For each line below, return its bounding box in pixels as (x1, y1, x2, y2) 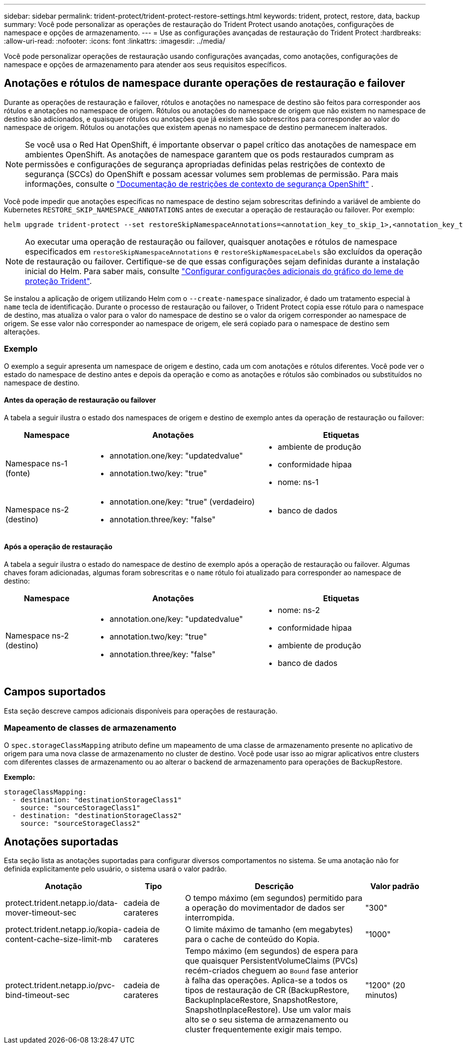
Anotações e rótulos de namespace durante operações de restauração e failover (4, 77, 405, 90)
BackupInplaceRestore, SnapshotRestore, (185, 995, 338, 1005)
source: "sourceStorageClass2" (20, 819, 141, 827)
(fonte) (5, 468, 30, 478)
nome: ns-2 (278, 605, 320, 615)
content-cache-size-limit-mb (5, 934, 112, 945)
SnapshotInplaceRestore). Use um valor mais (185, 1005, 351, 1015)
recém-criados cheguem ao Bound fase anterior (185, 966, 359, 976)
